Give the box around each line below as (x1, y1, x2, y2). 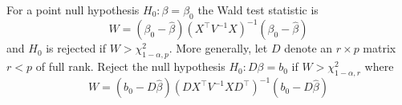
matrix (363, 40, 396, 56)
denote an (284, 40, 333, 56)
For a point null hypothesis (6, 2, 140, 17)
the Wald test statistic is (197, 2, 319, 17)
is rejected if (46, 40, 106, 56)
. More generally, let (169, 40, 268, 56)
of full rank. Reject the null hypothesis (35, 58, 225, 75)
